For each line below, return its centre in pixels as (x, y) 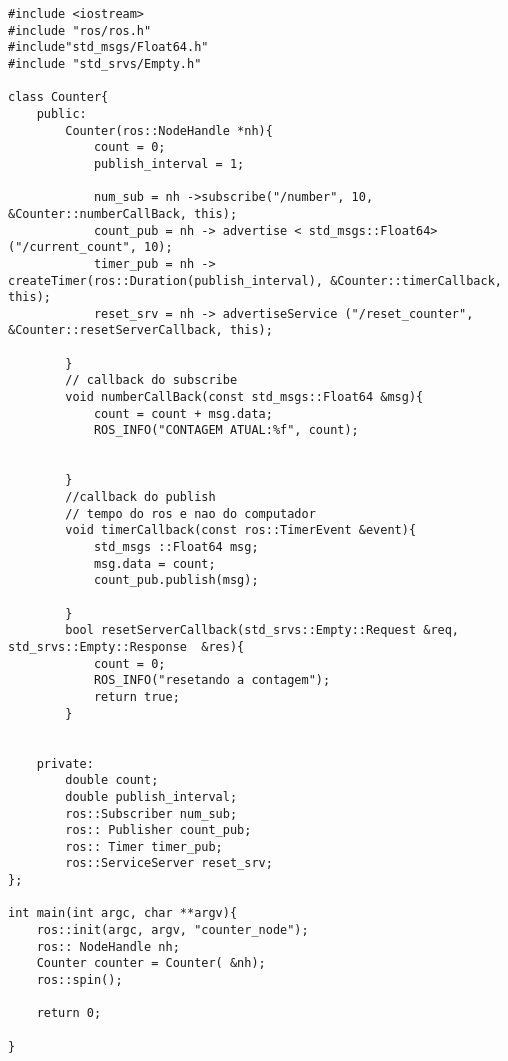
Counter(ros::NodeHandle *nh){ (169, 130)
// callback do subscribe (151, 380)
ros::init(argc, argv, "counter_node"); (172, 930)
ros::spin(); (79, 980)
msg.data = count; (154, 563)
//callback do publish (140, 497)
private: (65, 763)
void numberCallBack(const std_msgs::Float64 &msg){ (244, 397)
